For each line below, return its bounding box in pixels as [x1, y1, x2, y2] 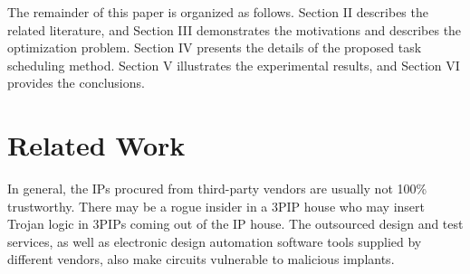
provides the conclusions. [7, 73, 145, 92]
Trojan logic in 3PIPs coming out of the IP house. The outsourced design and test [7, 214, 464, 233]
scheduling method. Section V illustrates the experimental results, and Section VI [7, 55, 460, 74]
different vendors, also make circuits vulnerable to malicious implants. [7, 250, 395, 269]
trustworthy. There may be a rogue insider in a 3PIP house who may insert [7, 196, 425, 215]
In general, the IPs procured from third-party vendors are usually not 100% [7, 179, 427, 198]
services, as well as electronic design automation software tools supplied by [7, 231, 422, 250]
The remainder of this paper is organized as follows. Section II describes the [7, 3, 428, 21]
